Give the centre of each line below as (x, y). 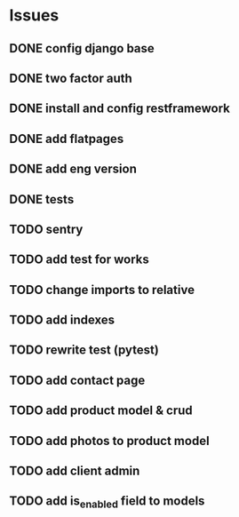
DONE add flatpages (67, 139)
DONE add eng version (73, 169)
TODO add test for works (79, 260)
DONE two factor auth (71, 78)
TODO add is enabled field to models (107, 502)
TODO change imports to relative (102, 290)
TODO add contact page (77, 380)
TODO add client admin (75, 471)
